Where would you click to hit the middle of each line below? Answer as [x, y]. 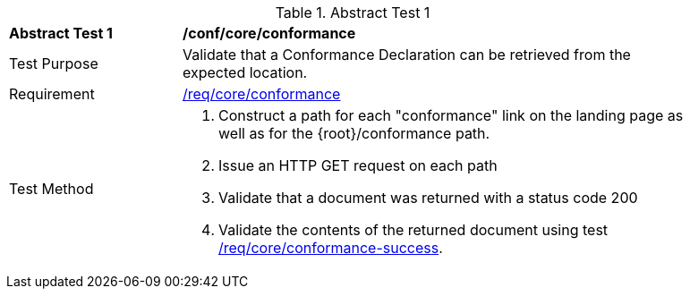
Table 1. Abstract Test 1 [353, 13]
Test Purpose [54, 63]
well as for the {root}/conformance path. [354, 133]
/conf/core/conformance [269, 33]
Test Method [51, 189]
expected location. [245, 72]
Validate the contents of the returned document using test [413, 230]
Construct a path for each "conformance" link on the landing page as [451, 115]
